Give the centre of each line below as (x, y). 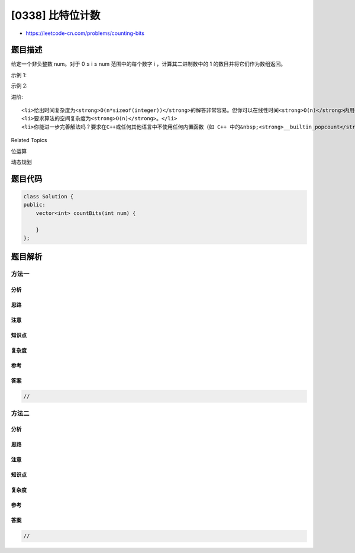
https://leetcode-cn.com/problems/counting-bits (85, 33)
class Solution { (49, 196)
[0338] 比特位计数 (56, 15)
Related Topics (29, 140)
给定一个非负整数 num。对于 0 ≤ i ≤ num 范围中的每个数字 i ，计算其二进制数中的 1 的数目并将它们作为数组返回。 (149, 64)
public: (34, 205)
